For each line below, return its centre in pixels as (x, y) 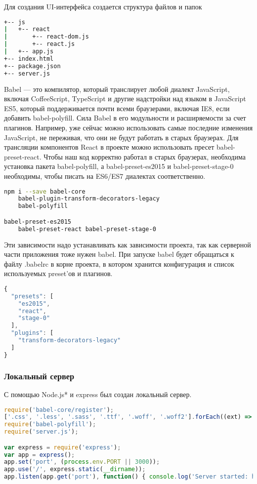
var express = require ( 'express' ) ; (63, 447)
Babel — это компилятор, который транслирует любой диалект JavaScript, (117, 89)
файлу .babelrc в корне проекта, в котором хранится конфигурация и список (119, 263)
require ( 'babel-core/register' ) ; (59, 410)
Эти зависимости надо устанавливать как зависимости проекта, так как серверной (128, 244)
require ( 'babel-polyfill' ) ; (50, 424)
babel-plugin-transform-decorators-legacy (89, 199)
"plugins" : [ (32, 333)
